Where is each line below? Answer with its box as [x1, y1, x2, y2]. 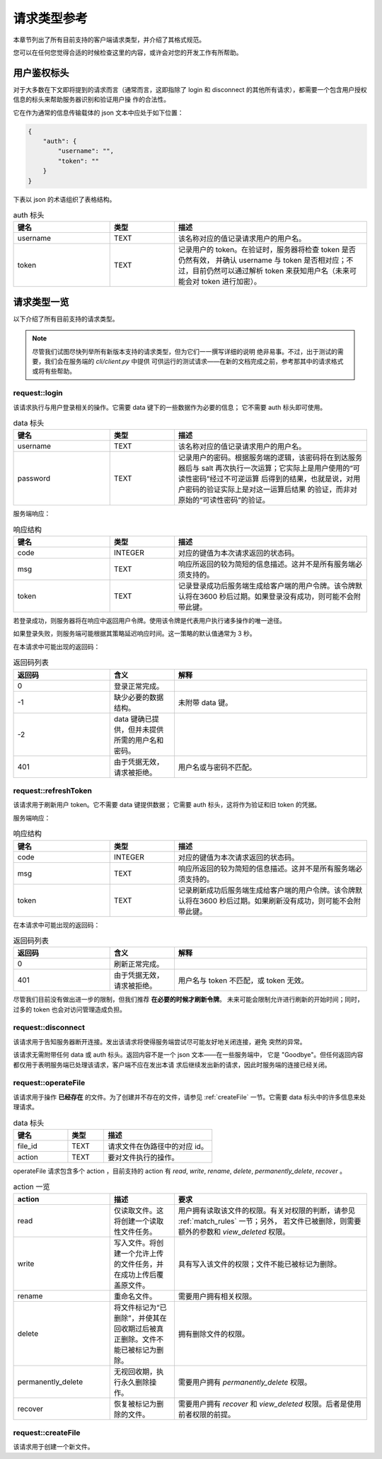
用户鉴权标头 [13, 67, 69, 79]
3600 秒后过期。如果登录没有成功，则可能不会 [199, 592, 354, 602]
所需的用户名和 [113, 735, 164, 745]
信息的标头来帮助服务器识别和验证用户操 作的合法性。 [13, 96, 170, 104]
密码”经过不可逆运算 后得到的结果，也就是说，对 [192, 474, 354, 484]
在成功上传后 [113, 1269, 157, 1279]
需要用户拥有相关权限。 [178, 1291, 257, 1301]
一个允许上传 [120, 1248, 164, 1258]
